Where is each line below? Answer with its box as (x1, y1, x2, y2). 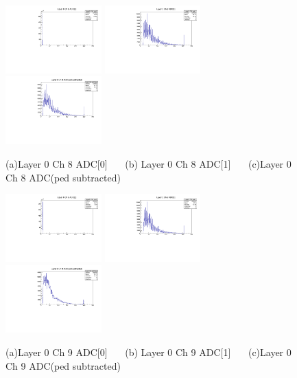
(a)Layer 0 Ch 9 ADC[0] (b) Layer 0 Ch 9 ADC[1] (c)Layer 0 (5, 345, 292, 359)
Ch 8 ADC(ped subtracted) (5, 170, 121, 184)
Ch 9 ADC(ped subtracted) (5, 358, 121, 373)
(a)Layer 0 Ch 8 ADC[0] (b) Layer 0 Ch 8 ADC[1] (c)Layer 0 (5, 156, 292, 170)
